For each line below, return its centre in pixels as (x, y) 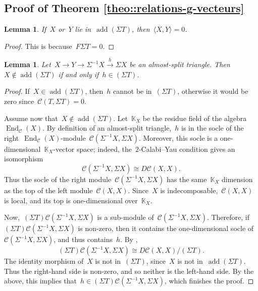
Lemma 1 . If (25, 29)
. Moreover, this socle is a (178, 137)
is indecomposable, (189, 190)
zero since (19, 101)
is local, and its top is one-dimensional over (71, 200)
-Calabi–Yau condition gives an (187, 149)
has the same (187, 179)
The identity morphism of (44, 261)
